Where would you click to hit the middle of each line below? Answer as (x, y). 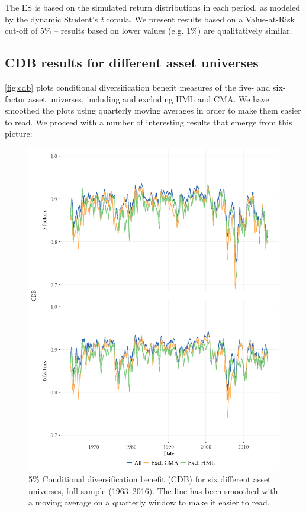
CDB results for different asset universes (132, 62)
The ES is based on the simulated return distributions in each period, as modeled (152, 7)
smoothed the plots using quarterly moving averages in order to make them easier (153, 110)
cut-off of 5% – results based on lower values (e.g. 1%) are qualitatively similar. (149, 30)
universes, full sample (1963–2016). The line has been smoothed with (153, 490)
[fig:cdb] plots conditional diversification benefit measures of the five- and (138, 87)
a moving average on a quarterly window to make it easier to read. (149, 502)
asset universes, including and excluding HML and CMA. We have (149, 99)
